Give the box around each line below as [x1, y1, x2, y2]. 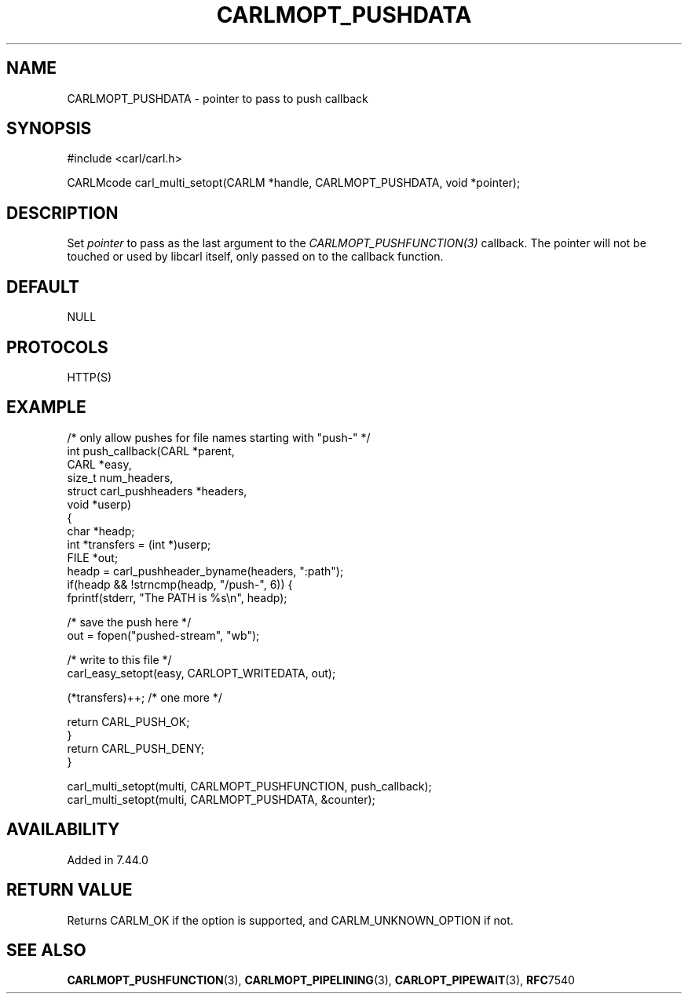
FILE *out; [67, 550, 119, 564]
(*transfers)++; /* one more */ [67, 690, 222, 704]
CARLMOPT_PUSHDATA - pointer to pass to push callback [67, 91, 368, 105]
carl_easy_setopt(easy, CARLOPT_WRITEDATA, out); [67, 666, 336, 680]
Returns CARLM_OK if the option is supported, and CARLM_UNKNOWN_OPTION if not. [67, 913, 514, 927]
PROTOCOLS [6, 337, 108, 357]
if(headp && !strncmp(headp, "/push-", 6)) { [67, 577, 293, 591]
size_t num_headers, [67, 470, 174, 484]
